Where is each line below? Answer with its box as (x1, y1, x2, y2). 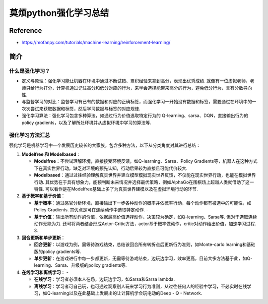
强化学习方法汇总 (9, 132, 50, 139)
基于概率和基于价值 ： (21, 193, 66, 199)
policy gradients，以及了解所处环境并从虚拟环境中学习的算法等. (21, 120, 151, 125)
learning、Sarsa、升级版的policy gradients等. (34, 262, 127, 268)
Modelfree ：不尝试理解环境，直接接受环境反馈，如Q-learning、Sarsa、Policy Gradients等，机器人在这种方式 (34, 158, 258, 164)
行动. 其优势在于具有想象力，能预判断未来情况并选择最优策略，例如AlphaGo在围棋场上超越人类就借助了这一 (34, 179, 254, 185)
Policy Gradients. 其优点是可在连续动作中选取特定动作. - (34, 207, 148, 213)
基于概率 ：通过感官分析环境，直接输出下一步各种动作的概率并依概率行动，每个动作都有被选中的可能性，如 (34, 200, 252, 206)
